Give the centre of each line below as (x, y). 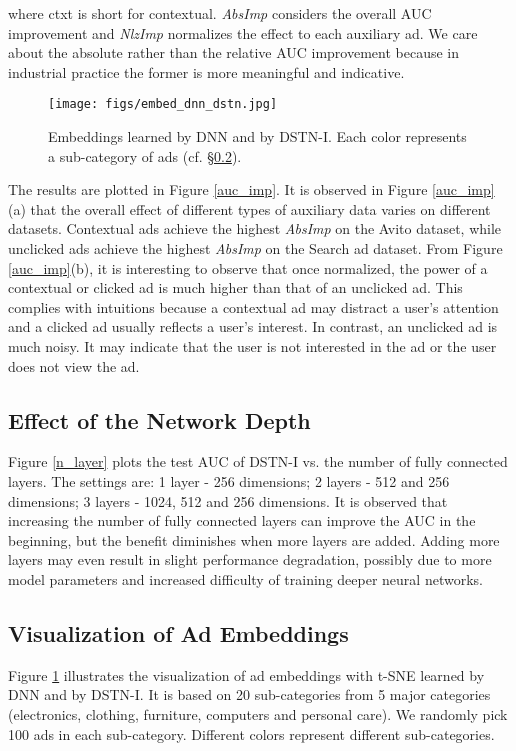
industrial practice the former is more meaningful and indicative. (206, 71)
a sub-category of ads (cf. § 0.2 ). (145, 155)
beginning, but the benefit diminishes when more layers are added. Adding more (254, 539)
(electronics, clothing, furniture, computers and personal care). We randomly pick (258, 713)
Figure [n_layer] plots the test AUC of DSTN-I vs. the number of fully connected (258, 461)
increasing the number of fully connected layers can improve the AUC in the (242, 520)
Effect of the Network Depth (159, 419)
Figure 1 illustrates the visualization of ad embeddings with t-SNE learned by (246, 674)
